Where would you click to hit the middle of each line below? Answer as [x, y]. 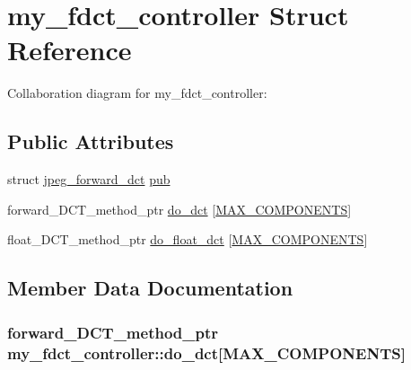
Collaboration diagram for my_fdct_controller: [137, 93]
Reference [70, 50]
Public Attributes [91, 141]
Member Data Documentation [150, 288]
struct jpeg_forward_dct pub [89, 179]
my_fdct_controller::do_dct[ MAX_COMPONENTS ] [206, 352]
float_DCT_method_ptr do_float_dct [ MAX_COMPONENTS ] [188, 239]
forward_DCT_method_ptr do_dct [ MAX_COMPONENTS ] [179, 209]
